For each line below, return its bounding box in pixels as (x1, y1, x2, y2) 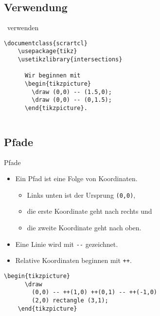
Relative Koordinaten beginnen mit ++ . (15, 255, 132, 265)
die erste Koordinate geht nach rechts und (27, 206, 152, 216)
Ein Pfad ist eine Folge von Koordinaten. (15, 173, 138, 184)
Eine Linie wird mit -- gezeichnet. (15, 239, 118, 249)
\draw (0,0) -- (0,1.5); (32, 96, 112, 104)
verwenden (7, 22, 39, 33)
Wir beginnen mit (24, 72, 81, 79)
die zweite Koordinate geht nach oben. (27, 223, 142, 232)
